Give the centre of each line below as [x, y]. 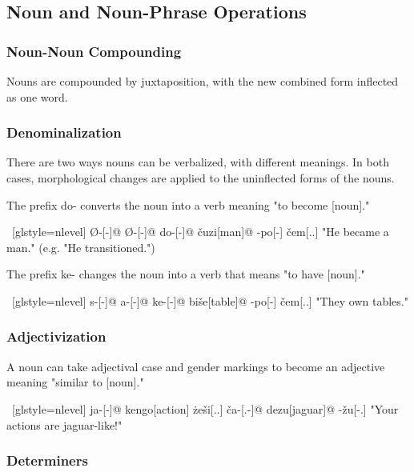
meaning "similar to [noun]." [75, 382]
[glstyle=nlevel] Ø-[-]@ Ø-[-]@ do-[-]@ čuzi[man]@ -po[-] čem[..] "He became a [200, 232]
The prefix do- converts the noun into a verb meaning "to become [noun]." [188, 204]
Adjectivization [56, 336]
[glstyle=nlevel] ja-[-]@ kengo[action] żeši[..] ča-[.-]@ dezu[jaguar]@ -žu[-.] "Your [205, 408]
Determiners [47, 460]
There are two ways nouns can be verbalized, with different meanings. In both [198, 162]
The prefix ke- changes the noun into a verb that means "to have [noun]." [186, 274]
